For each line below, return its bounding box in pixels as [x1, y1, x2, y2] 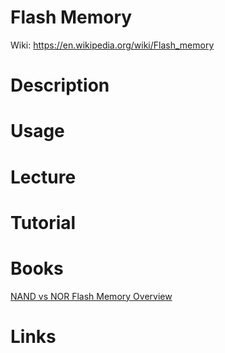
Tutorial [10, 211, 77, 234]
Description [10, 74, 110, 97]
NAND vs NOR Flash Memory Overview [10, 290, 173, 302]
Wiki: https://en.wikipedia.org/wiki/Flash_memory [10, 39, 215, 51]
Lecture [10, 166, 77, 188]
